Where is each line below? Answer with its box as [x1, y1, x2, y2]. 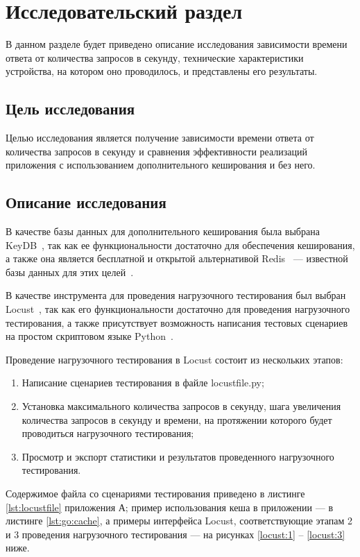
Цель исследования [6, 98, 135, 119]
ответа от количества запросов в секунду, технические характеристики [6, 50, 304, 65]
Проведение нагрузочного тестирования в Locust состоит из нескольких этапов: [6, 352, 343, 366]
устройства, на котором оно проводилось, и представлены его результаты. [6, 64, 318, 78]
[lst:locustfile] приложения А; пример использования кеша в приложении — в [6, 499, 334, 514]
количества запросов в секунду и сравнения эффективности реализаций [6, 144, 308, 158]
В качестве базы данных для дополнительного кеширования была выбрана [6, 224, 320, 239]
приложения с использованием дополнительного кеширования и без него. [6, 157, 316, 172]
